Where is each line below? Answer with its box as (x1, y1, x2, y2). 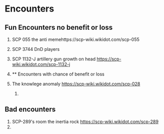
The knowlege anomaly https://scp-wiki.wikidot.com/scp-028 (12, 81, 140, 87)
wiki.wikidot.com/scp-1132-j (12, 61, 70, 67)
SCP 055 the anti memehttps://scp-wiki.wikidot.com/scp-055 (12, 36, 140, 42)
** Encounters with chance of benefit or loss (12, 71, 105, 77)
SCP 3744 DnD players (12, 46, 60, 52)
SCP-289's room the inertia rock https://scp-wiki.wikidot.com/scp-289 (12, 118, 159, 124)
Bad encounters (5, 105, 56, 114)
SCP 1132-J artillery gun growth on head (12, 56, 96, 62)
